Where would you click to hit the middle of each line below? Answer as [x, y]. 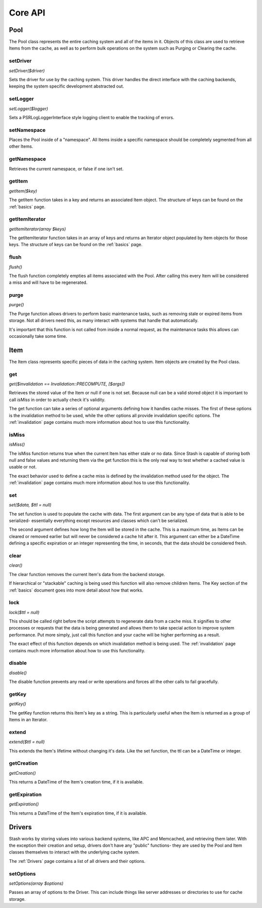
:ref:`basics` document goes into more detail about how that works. [76, 590]
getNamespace [27, 159]
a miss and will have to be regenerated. [48, 282]
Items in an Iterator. [28, 720]
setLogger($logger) [29, 108]
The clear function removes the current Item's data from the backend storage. [87, 574]
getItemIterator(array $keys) [37, 229]
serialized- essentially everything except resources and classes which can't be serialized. [99, 521]
